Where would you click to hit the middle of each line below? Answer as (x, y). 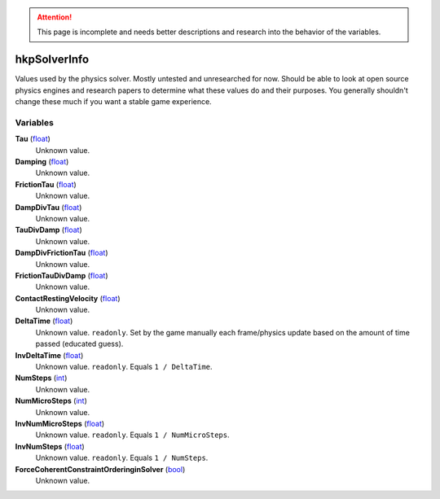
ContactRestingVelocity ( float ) (68, 298)
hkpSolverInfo (52, 60)
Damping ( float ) (42, 162)
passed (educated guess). (79, 344)
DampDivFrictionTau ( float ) (62, 253)
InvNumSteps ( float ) (50, 446)
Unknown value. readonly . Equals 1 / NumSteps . (122, 458)
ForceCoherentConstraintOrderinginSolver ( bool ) (100, 469)
